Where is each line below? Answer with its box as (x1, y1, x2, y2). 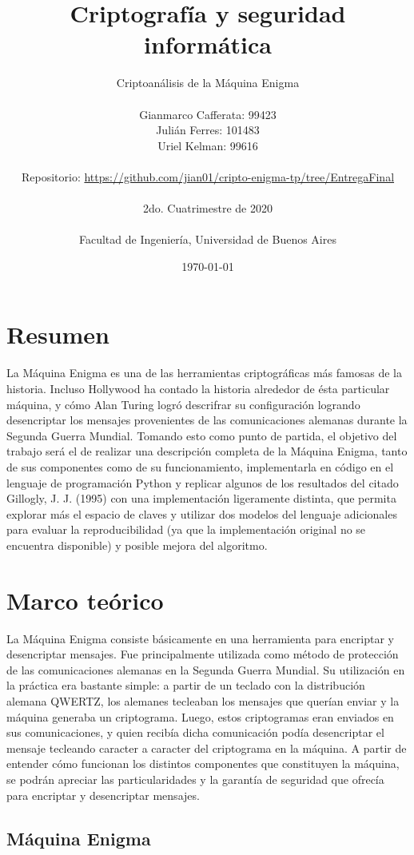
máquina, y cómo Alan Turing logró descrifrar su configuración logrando (6, 396, 360, 412)
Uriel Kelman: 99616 (157, 137, 258, 153)
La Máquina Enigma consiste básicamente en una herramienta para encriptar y (6, 630, 394, 646)
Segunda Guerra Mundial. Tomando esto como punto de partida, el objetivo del (6, 427, 397, 443)
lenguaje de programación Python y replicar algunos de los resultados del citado (6, 474, 399, 491)
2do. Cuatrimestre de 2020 (143, 200, 273, 217)
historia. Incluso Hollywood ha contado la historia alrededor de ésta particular (6, 380, 390, 396)
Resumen (6, 318, 109, 351)
